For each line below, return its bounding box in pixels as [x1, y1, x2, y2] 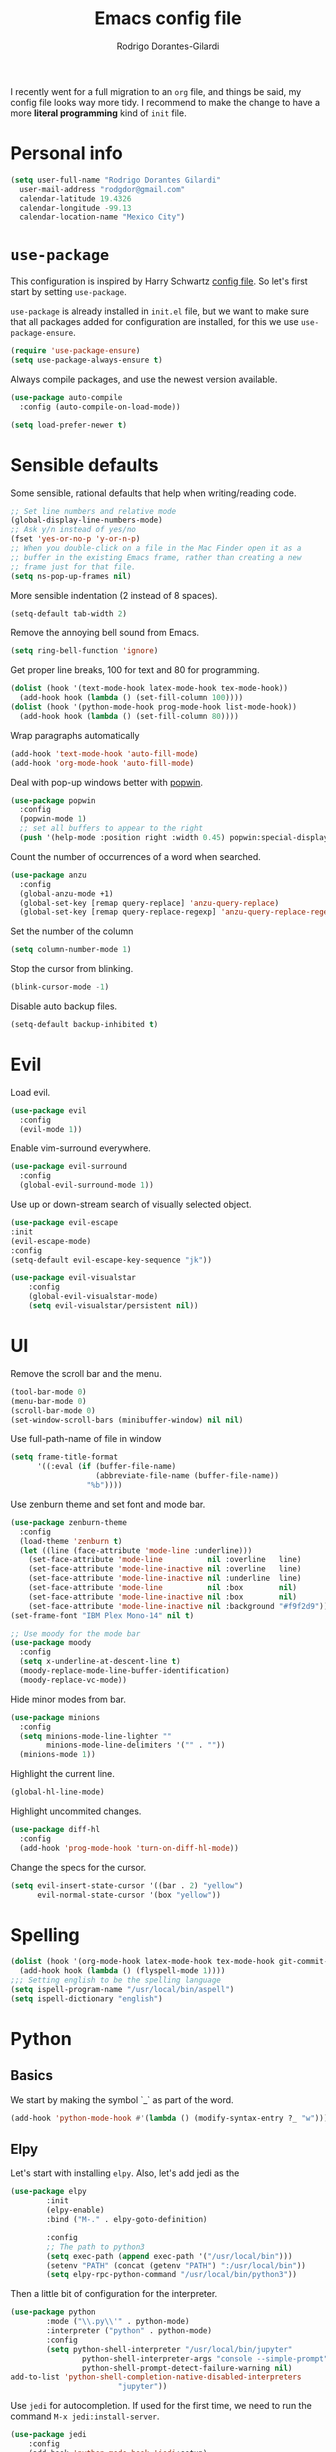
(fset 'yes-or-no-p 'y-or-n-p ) [10, 534, 141, 544]
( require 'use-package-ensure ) [10, 346, 141, 356]
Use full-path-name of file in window [10, 1433, 162, 1445]
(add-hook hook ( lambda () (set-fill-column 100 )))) [19, 693, 244, 703]
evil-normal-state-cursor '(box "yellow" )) [36, 1890, 222, 1900]
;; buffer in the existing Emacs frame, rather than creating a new [10, 552, 302, 562]
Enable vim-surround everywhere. [10, 1142, 152, 1154]
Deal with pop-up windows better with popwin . [10, 776, 203, 788]
